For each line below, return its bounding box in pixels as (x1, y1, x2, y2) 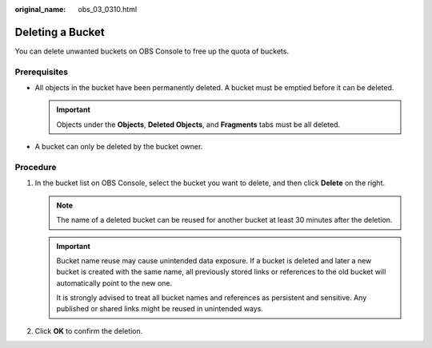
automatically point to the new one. (56, 278, 173, 287)
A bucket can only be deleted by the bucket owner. (34, 142, 203, 152)
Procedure (14, 161, 57, 172)
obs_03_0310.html (78, 5, 138, 14)
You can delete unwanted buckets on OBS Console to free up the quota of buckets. (14, 46, 290, 56)
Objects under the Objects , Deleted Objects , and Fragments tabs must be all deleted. (56, 120, 341, 129)
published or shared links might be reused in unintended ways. (56, 304, 264, 314)
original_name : (14, 5, 66, 14)
